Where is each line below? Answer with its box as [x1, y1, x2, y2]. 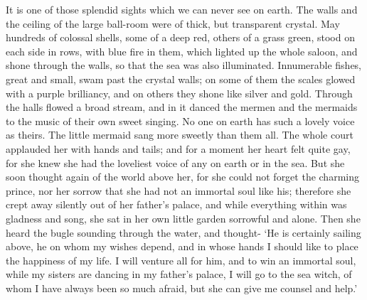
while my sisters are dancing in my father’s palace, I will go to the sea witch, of [6, 267, 352, 282]
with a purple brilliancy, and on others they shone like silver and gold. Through [6, 85, 353, 100]
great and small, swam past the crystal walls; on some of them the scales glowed [6, 71, 356, 86]
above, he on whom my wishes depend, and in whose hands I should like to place [6, 239, 358, 254]
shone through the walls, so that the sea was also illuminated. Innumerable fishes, [6, 58, 362, 73]
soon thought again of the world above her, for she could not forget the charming [6, 169, 359, 184]
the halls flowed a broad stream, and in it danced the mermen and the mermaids [6, 100, 358, 114]
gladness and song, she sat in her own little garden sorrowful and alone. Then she [6, 210, 361, 225]
